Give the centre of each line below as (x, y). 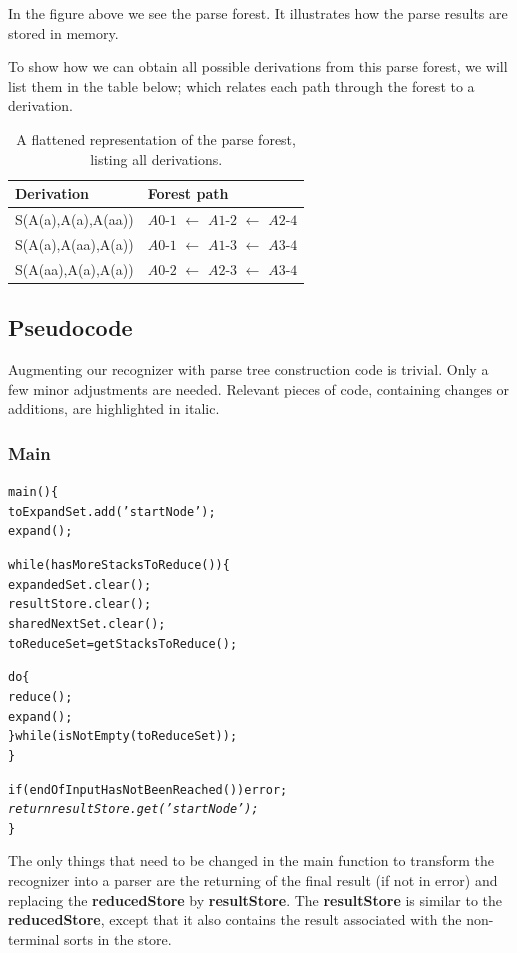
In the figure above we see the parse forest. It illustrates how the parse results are (258, 13)
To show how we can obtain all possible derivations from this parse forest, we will (258, 66)
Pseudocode (70, 327)
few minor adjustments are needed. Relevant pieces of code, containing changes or (259, 388)
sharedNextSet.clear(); (87, 623)
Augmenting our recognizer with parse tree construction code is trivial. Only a (248, 368)
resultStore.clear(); (80, 604)
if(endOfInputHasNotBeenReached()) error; (148, 789)
